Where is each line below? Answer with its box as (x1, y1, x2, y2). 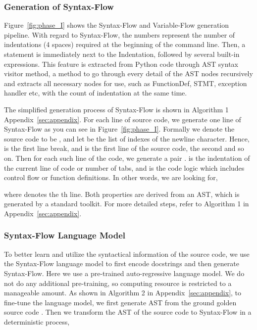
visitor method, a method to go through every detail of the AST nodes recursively (4, 68, 253, 79)
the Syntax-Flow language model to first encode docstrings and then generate (4, 258, 239, 269)
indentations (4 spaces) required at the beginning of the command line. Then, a (4, 39, 246, 49)
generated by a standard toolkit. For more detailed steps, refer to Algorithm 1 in (4, 198, 249, 209)
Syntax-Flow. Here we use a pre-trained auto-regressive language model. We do (4, 268, 245, 278)
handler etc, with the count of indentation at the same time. (4, 88, 187, 98)
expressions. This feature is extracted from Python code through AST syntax (4, 58, 238, 69)
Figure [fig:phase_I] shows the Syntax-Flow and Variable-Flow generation (4, 20, 229, 30)
